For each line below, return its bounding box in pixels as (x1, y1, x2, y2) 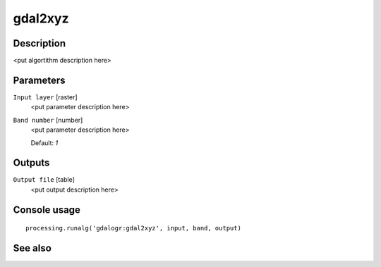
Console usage (13, 204, 81, 216)
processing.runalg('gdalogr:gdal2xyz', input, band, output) (25, 224, 241, 232)
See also (13, 242, 52, 254)
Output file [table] (13, 175, 75, 184)
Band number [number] (13, 116, 83, 124)
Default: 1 (30, 138, 59, 147)
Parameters (13, 74, 66, 86)
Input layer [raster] (13, 92, 78, 101)
